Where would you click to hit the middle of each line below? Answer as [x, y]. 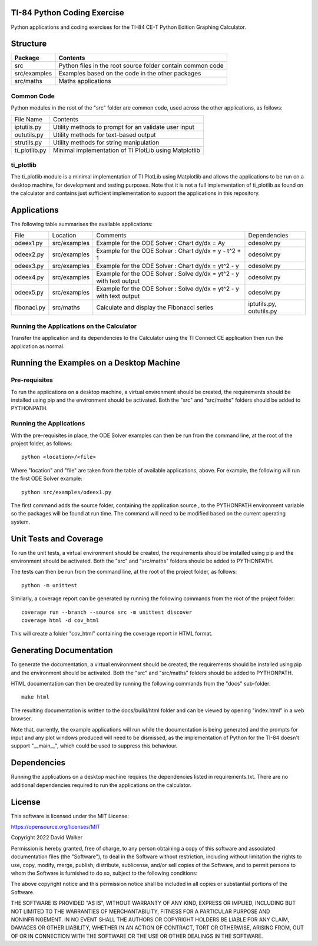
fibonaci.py [30, 307]
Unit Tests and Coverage [57, 539]
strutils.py [28, 143]
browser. [21, 719]
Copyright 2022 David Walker [47, 838]
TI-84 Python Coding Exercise [67, 13]
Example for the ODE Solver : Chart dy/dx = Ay [160, 243]
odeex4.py [29, 277]
